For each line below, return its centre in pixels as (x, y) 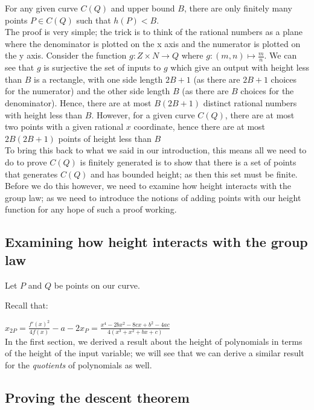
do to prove (26, 162)
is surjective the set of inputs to (102, 67)
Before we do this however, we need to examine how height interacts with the (148, 186)
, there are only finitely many (238, 8)
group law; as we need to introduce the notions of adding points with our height (153, 197)
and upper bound (143, 8)
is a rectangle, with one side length (98, 79)
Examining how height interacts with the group (156, 242)
